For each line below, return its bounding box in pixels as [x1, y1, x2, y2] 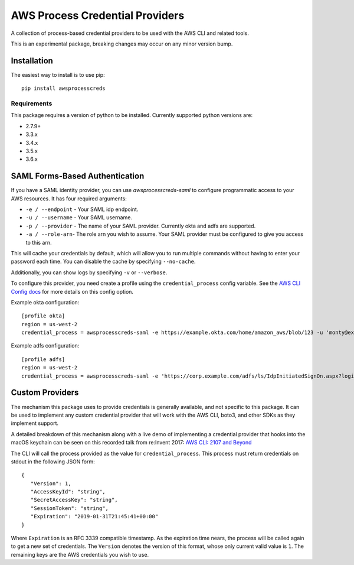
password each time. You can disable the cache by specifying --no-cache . [11, 258, 196, 265]
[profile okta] [21, 313, 65, 319]
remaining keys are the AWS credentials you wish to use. [11, 551, 149, 558]
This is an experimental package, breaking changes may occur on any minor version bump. [11, 40, 233, 47]
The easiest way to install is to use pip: [11, 71, 106, 78]
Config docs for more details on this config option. [11, 288, 134, 295]
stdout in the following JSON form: [11, 458, 96, 465]
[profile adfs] [21, 356, 65, 363]
